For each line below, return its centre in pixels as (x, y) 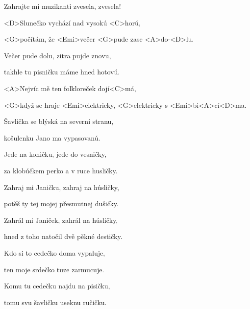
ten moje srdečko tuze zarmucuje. (54, 269)
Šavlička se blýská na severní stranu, (59, 121)
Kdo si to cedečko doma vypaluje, (55, 252)
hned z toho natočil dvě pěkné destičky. (63, 236)
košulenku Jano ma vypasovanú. (52, 137)
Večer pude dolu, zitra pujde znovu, (58, 55)
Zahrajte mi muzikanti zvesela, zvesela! (62, 6)
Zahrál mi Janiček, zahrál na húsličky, (61, 220)
